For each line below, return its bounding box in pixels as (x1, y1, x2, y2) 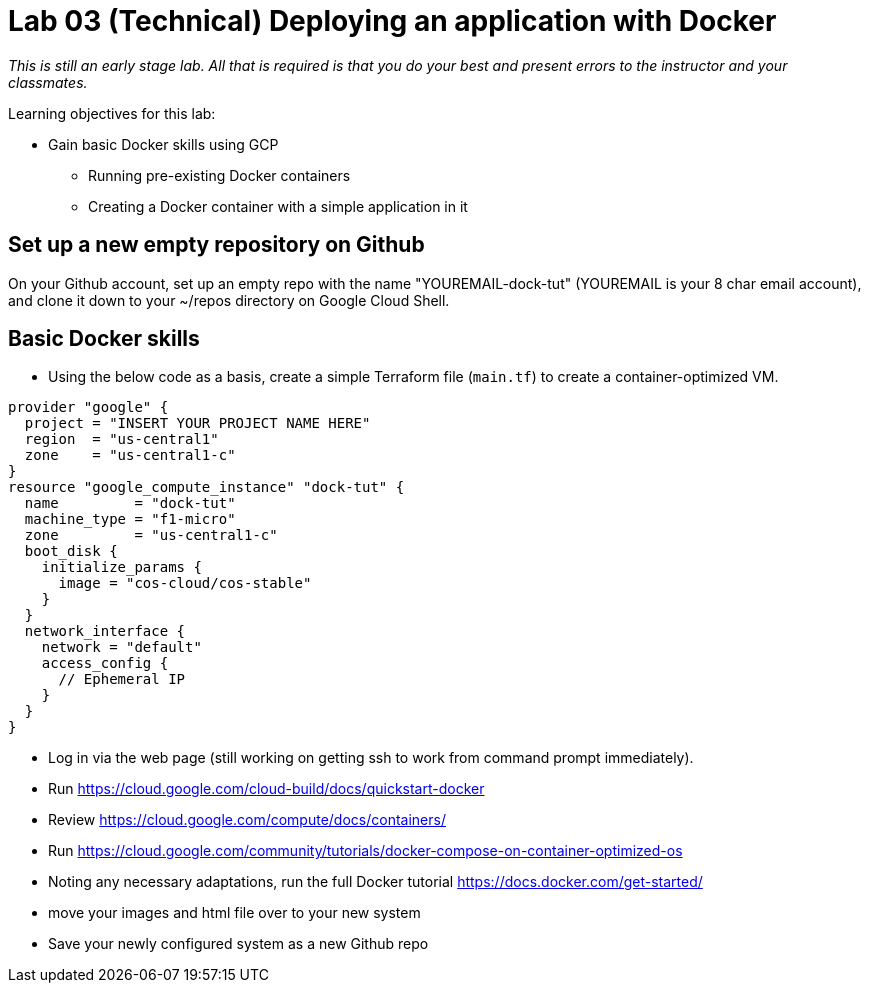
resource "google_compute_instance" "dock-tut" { (8, 479, 405, 496)
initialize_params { (41, 559, 202, 576)
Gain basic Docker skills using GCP (48, 135, 279, 153)
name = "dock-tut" (24, 495, 236, 512)
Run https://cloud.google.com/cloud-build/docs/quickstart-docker (48, 780, 485, 798)
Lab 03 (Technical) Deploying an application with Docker (8, 4, 777, 38)
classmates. (8, 73, 88, 91)
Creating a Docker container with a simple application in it (88, 197, 468, 215)
